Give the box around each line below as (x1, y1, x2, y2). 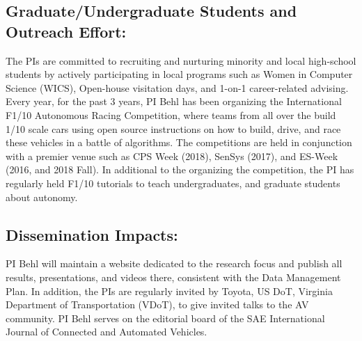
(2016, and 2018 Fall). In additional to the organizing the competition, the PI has (6, 162, 354, 177)
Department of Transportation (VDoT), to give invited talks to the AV (6, 297, 309, 312)
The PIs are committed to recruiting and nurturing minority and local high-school (6, 53, 356, 68)
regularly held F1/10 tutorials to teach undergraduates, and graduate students (6, 175, 340, 190)
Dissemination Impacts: (6, 223, 178, 245)
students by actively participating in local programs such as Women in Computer (6, 67, 353, 81)
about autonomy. (6, 189, 78, 204)
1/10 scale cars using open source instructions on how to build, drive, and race (6, 121, 341, 136)
